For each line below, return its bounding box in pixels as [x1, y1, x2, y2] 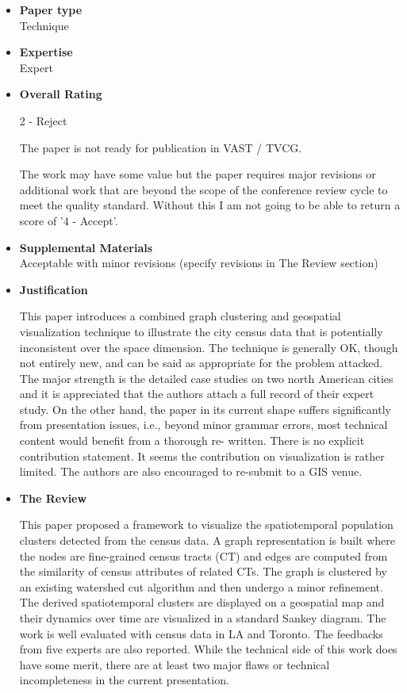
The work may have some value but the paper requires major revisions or [19, 166, 376, 182]
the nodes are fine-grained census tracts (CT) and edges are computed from [19, 547, 388, 564]
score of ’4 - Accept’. [19, 212, 118, 228]
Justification [19, 281, 88, 297]
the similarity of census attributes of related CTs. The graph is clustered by [19, 563, 387, 580]
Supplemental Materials [19, 239, 153, 255]
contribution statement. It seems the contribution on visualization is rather [19, 447, 385, 464]
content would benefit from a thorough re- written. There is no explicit [19, 432, 365, 449]
